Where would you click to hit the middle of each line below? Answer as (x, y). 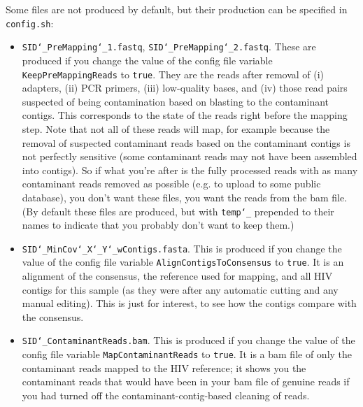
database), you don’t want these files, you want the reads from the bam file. (185, 197)
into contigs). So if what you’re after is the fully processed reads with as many (190, 170)
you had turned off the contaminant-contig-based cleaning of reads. (166, 395)
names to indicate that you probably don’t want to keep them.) (158, 225)
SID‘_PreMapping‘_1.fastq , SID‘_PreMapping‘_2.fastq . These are (169, 47)
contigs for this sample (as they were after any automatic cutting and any (180, 289)
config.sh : (30, 23)
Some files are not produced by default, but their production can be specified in (177, 9)
